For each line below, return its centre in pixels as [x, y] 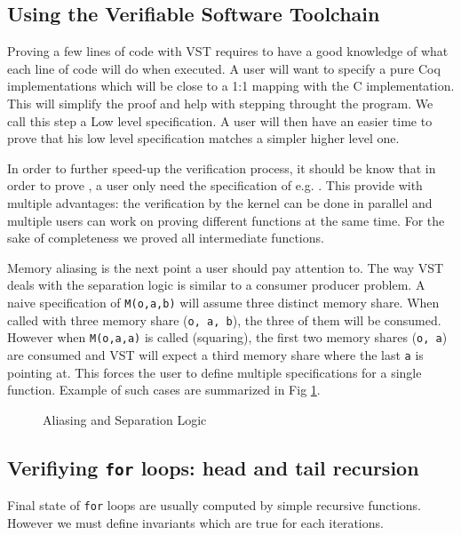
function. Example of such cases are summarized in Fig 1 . [164, 390]
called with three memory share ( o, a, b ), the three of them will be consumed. [224, 319]
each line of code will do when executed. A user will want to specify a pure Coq [224, 68]
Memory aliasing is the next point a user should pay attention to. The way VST [226, 267]
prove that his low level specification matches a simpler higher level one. [203, 138]
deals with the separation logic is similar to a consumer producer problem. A [216, 285]
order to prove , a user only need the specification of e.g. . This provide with [215, 185]
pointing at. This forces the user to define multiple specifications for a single [215, 372]
